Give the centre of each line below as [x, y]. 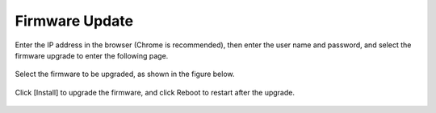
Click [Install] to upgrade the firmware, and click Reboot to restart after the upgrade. [155, 92]
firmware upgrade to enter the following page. [92, 55]
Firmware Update [74, 21]
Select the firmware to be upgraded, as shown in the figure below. [125, 74]
